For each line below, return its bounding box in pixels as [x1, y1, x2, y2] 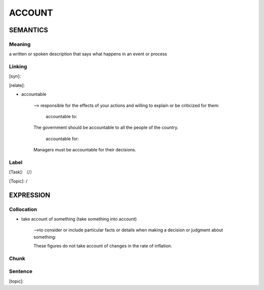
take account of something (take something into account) [21, 216, 137, 222]
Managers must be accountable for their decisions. [33, 147, 136, 153]
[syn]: [9, 73, 21, 79]
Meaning [9, 41, 31, 47]
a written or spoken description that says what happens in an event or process [9, 51, 167, 57]
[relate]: [9, 82, 25, 88]
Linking [9, 63, 27, 70]
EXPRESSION [9, 191, 50, 199]
